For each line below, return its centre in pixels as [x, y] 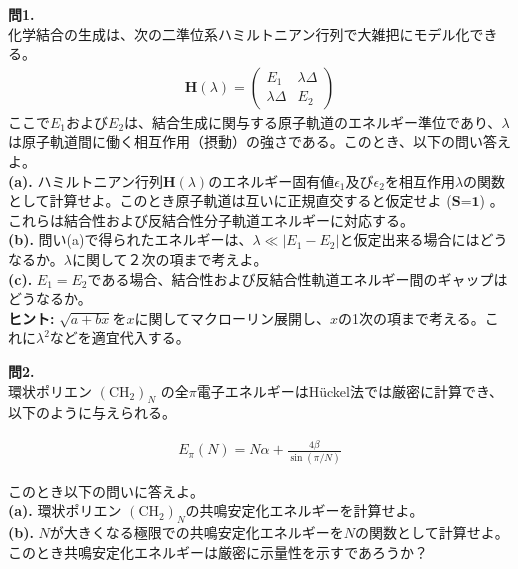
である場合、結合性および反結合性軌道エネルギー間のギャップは [297, 278]
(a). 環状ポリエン [65, 510]
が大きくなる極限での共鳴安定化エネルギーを [196, 531]
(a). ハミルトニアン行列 [85, 180]
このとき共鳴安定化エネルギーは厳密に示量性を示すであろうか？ [218, 551]
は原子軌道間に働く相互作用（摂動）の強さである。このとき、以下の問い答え [259, 141]
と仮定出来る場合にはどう [423, 239]
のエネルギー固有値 [271, 180]
